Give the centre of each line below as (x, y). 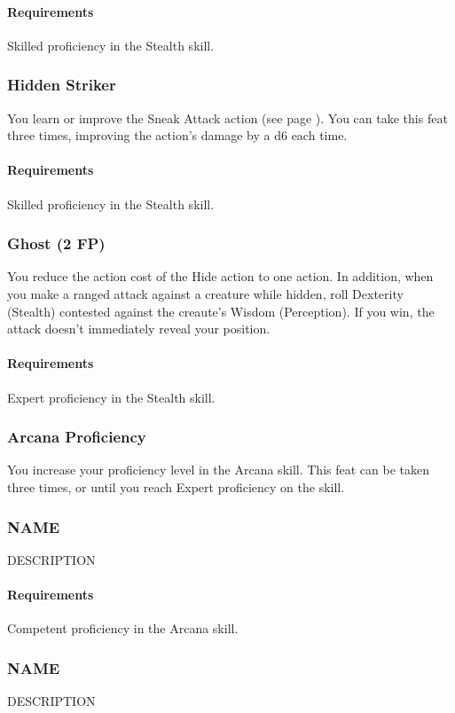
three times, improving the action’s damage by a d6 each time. (177, 135)
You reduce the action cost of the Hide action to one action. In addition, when (220, 276)
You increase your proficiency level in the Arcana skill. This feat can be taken (218, 470)
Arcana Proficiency (77, 437)
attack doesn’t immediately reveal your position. (139, 329)
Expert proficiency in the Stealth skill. (111, 397)
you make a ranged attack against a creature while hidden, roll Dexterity (205, 294)
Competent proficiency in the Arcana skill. (123, 628)
